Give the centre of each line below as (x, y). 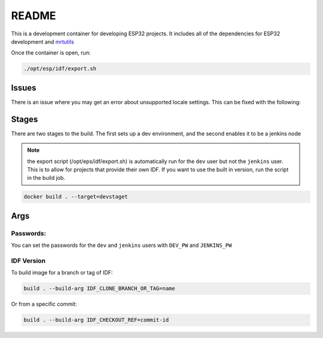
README (33, 16)
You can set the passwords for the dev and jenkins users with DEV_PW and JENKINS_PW (121, 245)
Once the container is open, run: (51, 53)
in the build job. (46, 178)
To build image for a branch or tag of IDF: (62, 273)
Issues (24, 88)
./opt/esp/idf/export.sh (60, 69)
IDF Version (28, 261)
